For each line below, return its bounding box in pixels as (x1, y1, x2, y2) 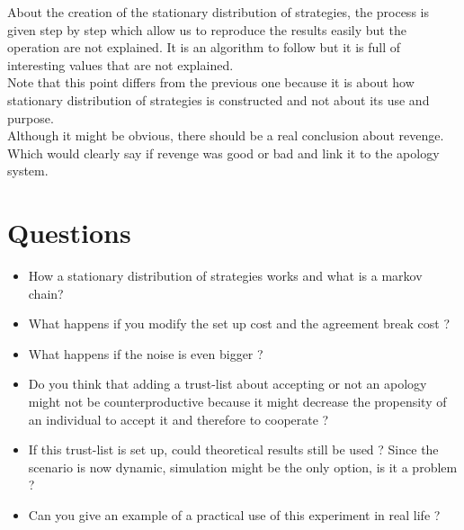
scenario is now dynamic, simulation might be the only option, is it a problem (28, 457, 458, 476)
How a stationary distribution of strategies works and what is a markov (28, 266, 423, 285)
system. (7, 161, 49, 180)
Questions (7, 214, 131, 251)
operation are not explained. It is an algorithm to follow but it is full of (7, 38, 401, 57)
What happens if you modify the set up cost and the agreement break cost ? (28, 314, 450, 333)
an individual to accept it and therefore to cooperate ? (28, 409, 329, 428)
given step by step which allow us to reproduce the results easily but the (7, 20, 406, 39)
